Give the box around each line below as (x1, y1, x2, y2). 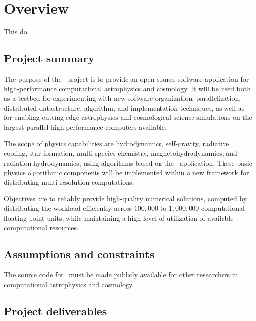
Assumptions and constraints (4, 246, 155, 262)
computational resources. (4, 222, 79, 233)
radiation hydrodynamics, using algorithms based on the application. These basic (4, 157, 252, 168)
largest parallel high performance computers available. (4, 121, 167, 132)
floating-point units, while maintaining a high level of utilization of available (4, 212, 234, 223)
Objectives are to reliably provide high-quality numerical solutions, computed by (4, 193, 247, 204)
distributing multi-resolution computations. (4, 176, 134, 187)
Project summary (4, 51, 95, 66)
